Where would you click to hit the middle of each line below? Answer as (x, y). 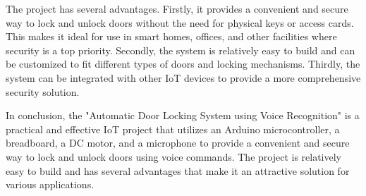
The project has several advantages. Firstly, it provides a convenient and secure (177, 8)
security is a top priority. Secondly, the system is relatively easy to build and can (181, 50)
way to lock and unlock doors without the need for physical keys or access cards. (180, 22)
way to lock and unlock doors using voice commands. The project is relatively (174, 156)
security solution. (43, 91)
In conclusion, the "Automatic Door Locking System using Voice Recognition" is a (183, 115)
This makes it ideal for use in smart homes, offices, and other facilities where (171, 36)
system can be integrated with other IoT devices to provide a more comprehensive (183, 77)
